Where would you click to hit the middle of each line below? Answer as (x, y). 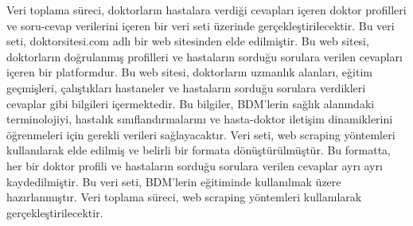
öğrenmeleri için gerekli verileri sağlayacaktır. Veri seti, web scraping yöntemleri (201, 134)
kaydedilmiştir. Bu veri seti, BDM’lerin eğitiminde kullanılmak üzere (174, 181)
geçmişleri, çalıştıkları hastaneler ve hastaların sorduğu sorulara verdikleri (186, 87)
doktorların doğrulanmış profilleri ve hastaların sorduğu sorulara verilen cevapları (205, 56)
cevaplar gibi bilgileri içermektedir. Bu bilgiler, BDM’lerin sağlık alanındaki (191, 103)
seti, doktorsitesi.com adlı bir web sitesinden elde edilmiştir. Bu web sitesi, (188, 41)
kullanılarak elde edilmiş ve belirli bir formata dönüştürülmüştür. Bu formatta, (199, 150)
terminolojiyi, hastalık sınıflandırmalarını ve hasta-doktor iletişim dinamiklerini (200, 119)
